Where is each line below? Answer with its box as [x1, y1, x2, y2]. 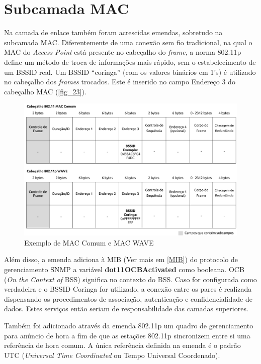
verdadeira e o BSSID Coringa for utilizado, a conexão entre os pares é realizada [4, 284, 252, 294]
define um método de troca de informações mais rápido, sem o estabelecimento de [4, 56, 256, 67]
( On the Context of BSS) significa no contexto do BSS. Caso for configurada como [4, 274, 257, 284]
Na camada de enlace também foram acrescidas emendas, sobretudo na [4, 27, 223, 38]
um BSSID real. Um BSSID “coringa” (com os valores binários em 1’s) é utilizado [4, 66, 256, 77]
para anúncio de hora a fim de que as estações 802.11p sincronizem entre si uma [4, 330, 250, 340]
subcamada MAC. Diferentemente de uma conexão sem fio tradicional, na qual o [4, 37, 252, 47]
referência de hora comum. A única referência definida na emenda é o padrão [4, 340, 241, 350]
